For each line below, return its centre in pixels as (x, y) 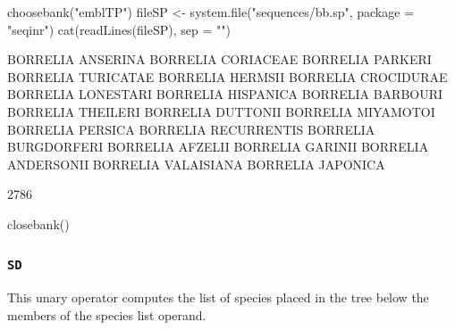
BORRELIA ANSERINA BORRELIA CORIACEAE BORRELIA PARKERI (219, 59)
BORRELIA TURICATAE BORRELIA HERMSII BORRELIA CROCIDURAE (227, 76)
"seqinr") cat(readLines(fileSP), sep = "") (119, 29)
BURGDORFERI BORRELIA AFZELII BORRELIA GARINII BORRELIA (218, 147)
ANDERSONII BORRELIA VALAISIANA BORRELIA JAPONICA (196, 164)
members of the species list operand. (107, 314)
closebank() (38, 223)
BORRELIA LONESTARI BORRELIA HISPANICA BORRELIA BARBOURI (225, 94)
